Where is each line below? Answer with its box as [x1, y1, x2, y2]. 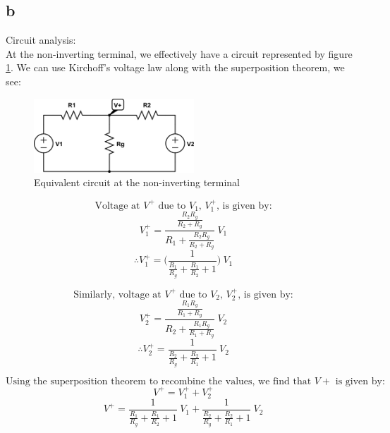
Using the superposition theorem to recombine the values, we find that [6, 376, 312, 386]
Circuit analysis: [6, 32, 76, 47]
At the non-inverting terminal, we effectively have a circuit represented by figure [6, 46, 353, 61]
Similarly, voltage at [73, 289, 162, 300]
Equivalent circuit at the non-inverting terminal [34, 175, 240, 190]
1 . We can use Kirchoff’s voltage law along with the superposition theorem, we [6, 60, 345, 75]
